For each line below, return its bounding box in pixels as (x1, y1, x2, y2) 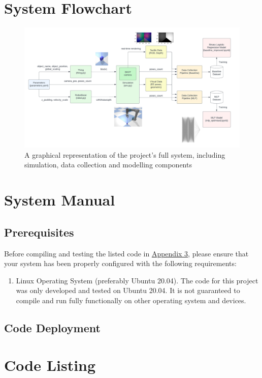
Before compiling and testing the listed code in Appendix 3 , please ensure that (4, 248, 249, 258)
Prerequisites (4, 224, 74, 240)
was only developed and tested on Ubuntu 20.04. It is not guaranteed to (16, 285, 240, 296)
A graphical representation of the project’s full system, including (24, 149, 225, 160)
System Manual (4, 189, 115, 210)
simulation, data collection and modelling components (24, 159, 192, 170)
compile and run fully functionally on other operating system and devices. (16, 295, 246, 305)
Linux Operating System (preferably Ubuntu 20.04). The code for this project (16, 275, 258, 285)
